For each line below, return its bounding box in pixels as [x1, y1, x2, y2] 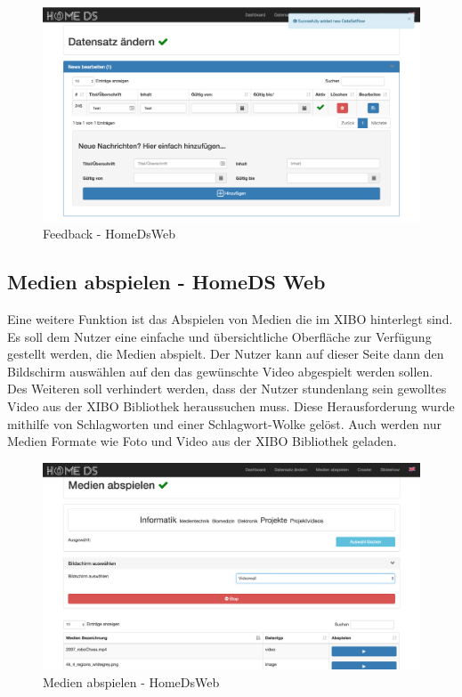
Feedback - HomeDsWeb [43, 224, 176, 243]
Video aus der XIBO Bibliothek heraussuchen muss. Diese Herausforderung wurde [7, 396, 455, 415]
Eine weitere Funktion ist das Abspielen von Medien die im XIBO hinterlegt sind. [7, 309, 453, 328]
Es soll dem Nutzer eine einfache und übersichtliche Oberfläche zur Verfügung [7, 327, 432, 345]
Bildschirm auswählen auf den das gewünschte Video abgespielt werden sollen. [7, 361, 434, 380]
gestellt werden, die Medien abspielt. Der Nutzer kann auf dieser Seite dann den [7, 344, 444, 363]
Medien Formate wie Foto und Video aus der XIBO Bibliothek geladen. [7, 432, 397, 450]
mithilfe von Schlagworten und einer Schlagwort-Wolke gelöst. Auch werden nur [7, 414, 442, 433]
